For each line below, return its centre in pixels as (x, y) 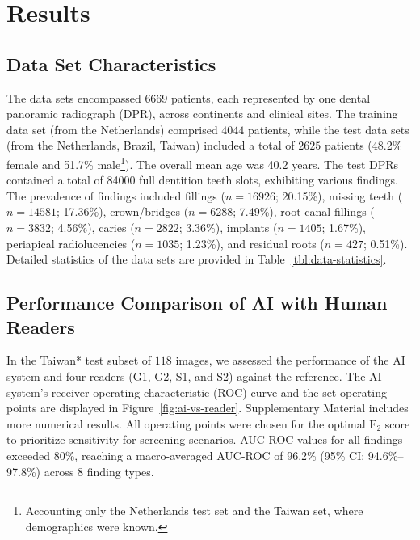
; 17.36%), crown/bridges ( (123, 211)
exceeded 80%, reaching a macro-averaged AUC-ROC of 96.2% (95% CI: (186, 455)
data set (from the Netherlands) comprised (112, 129)
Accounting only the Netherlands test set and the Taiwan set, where (194, 510)
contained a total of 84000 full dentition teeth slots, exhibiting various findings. (202, 180)
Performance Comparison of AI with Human (197, 303)
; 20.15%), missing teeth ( (339, 195)
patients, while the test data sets (329, 129)
